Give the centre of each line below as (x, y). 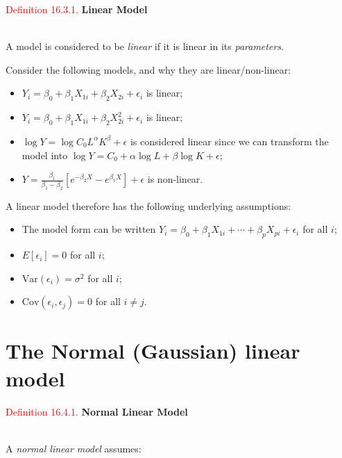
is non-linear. (175, 179)
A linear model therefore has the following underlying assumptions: (148, 205)
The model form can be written (89, 229)
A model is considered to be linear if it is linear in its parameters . (145, 46)
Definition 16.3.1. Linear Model (77, 9)
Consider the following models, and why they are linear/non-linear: (148, 69)
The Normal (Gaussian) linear (153, 351)
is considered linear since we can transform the (229, 141)
